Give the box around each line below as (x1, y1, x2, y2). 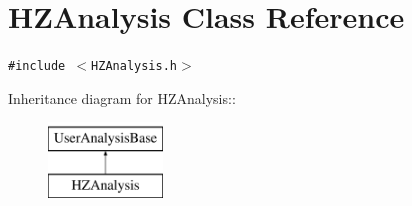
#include (8, 59, 66, 74)
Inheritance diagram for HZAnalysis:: (8, 87, 236, 108)
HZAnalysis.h (91, 59, 177, 74)
